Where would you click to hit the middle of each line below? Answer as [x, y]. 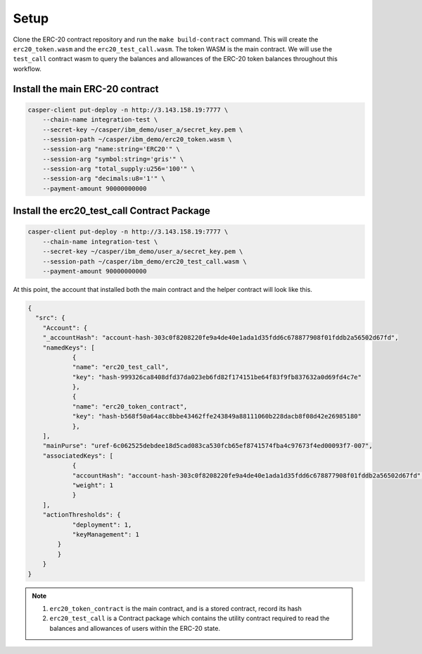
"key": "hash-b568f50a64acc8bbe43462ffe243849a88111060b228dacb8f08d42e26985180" [217, 416]
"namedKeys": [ [69, 347]
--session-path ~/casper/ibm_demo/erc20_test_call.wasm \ [145, 261]
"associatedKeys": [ [78, 456]
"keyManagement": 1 [106, 534]
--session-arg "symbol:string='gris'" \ [113, 159]
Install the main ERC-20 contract [86, 89]
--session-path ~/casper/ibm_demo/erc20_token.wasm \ [137, 139]
